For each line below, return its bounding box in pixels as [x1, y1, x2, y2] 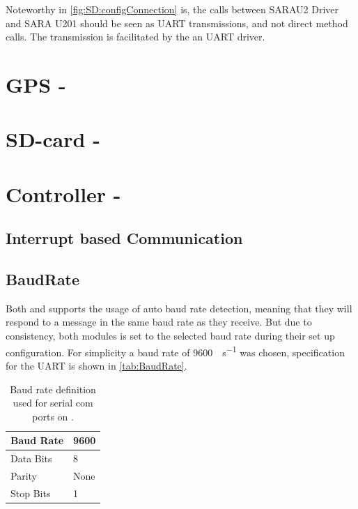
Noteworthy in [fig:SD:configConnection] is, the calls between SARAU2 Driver [6, 2, 339, 16]
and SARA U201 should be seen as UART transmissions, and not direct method [6, 15, 348, 30]
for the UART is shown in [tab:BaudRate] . [6, 358, 187, 372]
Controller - [6, 179, 121, 208]
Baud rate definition [10, 381, 96, 396]
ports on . [32, 409, 74, 423]
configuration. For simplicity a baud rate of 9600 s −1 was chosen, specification [6, 342, 345, 359]
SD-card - [6, 125, 100, 153]
